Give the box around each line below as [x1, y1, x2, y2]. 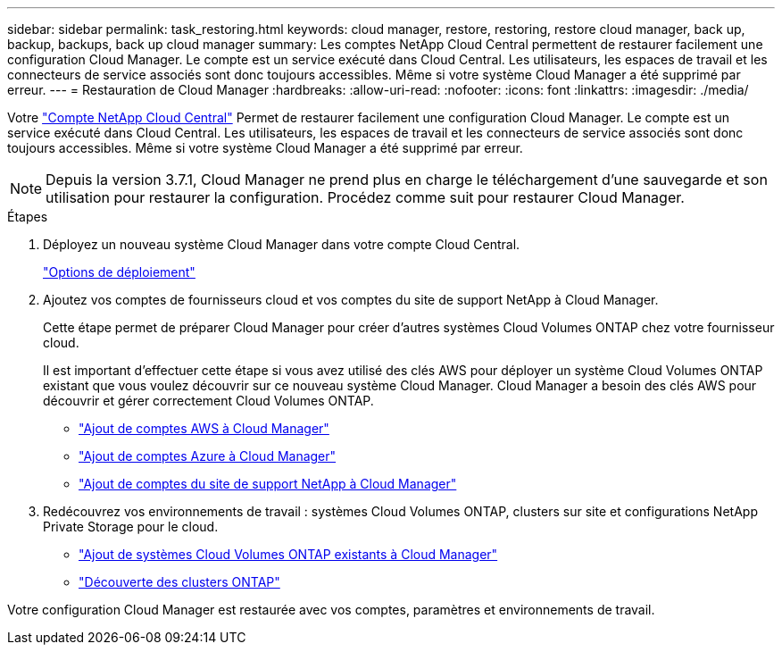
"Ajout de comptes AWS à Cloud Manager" [79, 421, 329, 436]
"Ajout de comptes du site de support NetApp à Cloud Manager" [79, 476, 457, 491]
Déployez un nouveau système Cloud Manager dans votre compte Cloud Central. [43, 237, 520, 252]
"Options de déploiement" [43, 264, 195, 280]
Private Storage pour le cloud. [43, 519, 219, 534]
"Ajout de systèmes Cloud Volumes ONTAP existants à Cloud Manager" [79, 547, 498, 562]
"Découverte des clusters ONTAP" [79, 574, 280, 589]
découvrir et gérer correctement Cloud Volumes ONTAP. [43, 393, 374, 408]
